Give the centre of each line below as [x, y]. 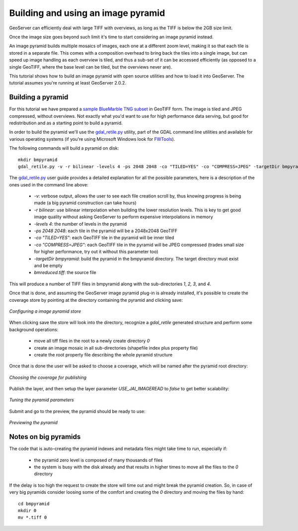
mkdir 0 [27, 510]
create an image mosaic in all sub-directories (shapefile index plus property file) [116, 348]
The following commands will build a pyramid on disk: [64, 148]
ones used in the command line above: [49, 184]
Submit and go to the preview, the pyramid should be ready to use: [77, 411]
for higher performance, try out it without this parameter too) [96, 252]
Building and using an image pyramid [87, 13]
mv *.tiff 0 [33, 518]
